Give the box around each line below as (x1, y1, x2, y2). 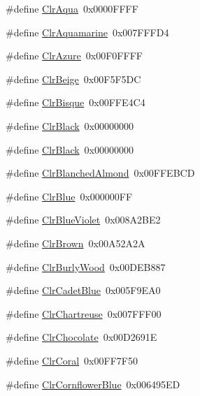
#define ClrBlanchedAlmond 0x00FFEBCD (6, 166, 195, 180)
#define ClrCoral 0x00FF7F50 (6, 353, 138, 367)
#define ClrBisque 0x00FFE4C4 (6, 95, 145, 110)
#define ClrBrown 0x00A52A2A (6, 235, 145, 250)
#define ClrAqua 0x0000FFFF (6, 1, 138, 15)
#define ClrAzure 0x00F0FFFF (6, 48, 143, 63)
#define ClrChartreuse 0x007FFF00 (6, 306, 162, 321)
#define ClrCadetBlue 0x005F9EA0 (6, 283, 161, 298)
